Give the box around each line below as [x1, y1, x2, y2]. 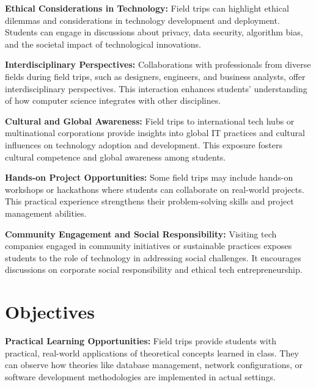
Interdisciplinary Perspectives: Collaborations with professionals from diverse [5, 58, 311, 71]
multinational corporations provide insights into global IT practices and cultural [5, 126, 305, 139]
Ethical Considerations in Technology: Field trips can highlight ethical [5, 2, 289, 14]
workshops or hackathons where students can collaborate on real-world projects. [5, 183, 304, 195]
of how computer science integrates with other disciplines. [5, 94, 221, 107]
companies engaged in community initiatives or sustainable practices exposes [5, 239, 292, 252]
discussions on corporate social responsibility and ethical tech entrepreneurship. [5, 263, 303, 276]
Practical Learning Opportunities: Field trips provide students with [5, 335, 276, 347]
